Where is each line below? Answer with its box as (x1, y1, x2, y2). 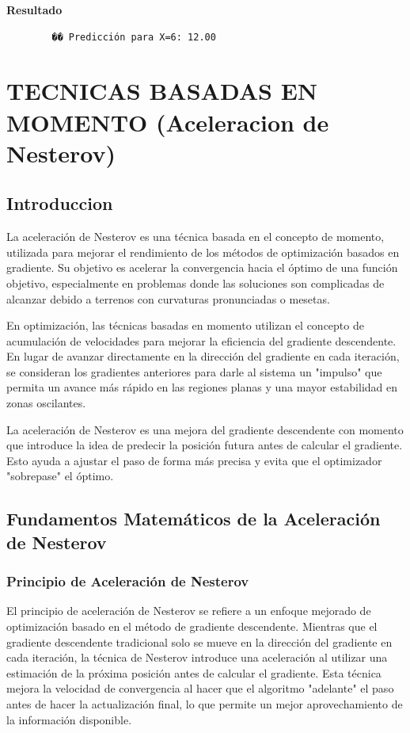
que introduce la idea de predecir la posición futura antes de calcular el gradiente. (6, 437, 403, 453)
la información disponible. (6, 711, 132, 727)
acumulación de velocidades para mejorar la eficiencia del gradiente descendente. (6, 332, 397, 349)
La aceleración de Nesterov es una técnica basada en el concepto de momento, (6, 228, 385, 245)
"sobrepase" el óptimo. (6, 468, 114, 484)
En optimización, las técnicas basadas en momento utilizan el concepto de (6, 317, 364, 334)
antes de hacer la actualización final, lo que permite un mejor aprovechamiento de (6, 696, 403, 712)
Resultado (6, 2, 63, 17)
